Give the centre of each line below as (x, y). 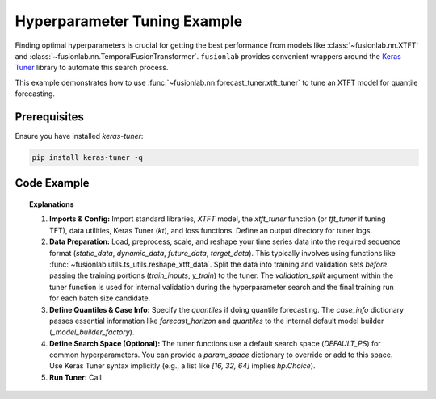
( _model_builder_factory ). (92, 332)
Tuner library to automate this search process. (92, 68)
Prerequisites (49, 117)
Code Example (52, 183)
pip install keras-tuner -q (87, 157)
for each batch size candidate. (100, 298)
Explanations (52, 204)
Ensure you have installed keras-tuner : (79, 136)
